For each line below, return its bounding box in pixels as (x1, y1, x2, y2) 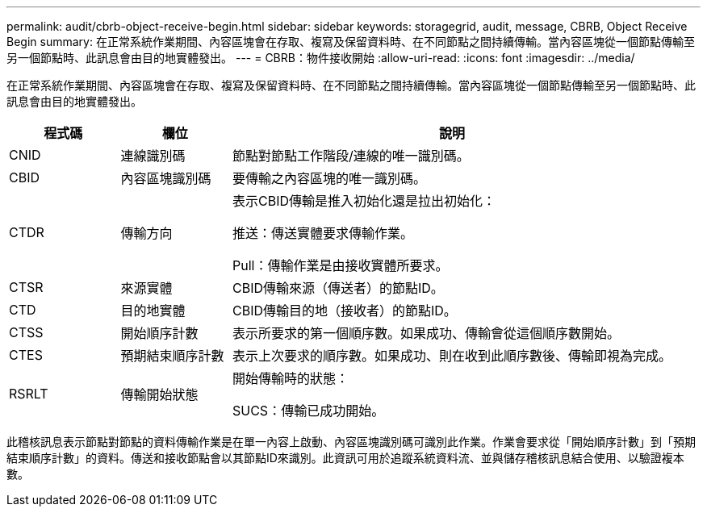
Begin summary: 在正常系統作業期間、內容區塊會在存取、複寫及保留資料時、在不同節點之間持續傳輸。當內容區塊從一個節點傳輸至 (6, 35, 695, 48)
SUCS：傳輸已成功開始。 (232, 402, 385, 419)
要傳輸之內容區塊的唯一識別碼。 (232, 170, 427, 186)
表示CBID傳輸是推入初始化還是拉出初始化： (232, 193, 496, 209)
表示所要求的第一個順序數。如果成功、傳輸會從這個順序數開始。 (232, 325, 621, 341)
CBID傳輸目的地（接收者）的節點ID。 (232, 302, 457, 319)
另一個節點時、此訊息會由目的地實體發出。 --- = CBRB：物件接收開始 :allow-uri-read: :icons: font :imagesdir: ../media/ (6, 51, 635, 65)
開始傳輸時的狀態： (232, 370, 349, 386)
